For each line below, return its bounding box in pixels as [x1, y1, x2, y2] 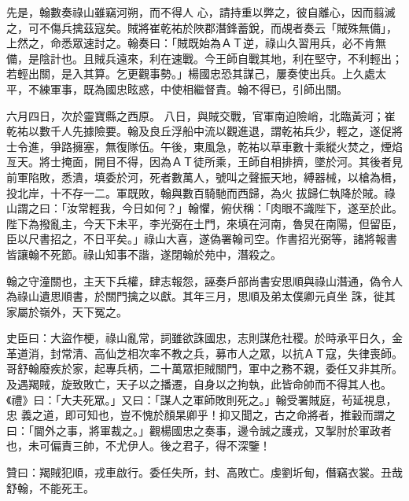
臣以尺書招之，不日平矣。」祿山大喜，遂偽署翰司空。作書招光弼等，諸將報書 [6, 230, 397, 247]
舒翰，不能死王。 [6, 479, 94, 495]
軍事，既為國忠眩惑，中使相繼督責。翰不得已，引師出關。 [50, 80, 348, 97]
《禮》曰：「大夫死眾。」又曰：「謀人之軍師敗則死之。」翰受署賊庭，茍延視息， [6, 391, 397, 407]
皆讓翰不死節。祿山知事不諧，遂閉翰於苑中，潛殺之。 [6, 245, 282, 262]
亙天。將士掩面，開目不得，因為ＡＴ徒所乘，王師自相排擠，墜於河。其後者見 [6, 153, 403, 170]
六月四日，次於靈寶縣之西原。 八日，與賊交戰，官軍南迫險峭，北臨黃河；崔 [6, 107, 396, 123]
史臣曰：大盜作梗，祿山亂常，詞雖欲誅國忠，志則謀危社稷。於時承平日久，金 [6, 330, 403, 346]
